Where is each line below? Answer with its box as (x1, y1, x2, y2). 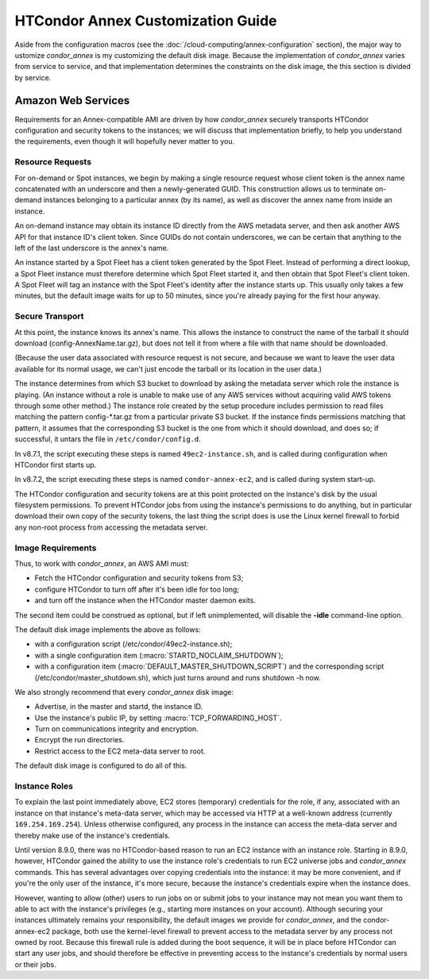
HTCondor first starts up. (14, 460, 97, 469)
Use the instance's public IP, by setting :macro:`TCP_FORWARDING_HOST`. (34, 713, 282, 723)
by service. (14, 72, 52, 83)
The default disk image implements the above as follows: (14, 624, 202, 634)
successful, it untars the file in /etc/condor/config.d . (14, 434, 202, 444)
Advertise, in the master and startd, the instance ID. (34, 702, 203, 711)
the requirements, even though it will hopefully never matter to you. (14, 137, 235, 146)
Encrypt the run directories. (34, 735, 125, 745)
